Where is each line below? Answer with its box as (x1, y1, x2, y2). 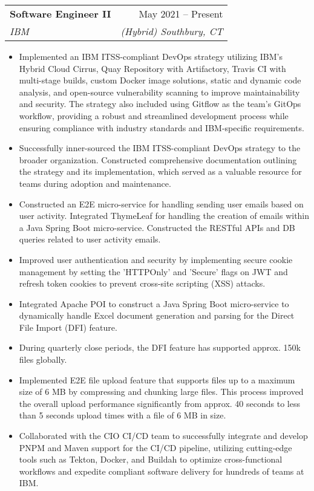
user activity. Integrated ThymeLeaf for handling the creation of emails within (19, 209, 310, 222)
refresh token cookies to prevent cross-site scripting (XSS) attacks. (19, 277, 266, 290)
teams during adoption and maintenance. (19, 177, 171, 189)
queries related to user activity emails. (19, 233, 161, 245)
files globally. (19, 353, 67, 366)
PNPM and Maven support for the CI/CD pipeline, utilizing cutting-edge (19, 441, 292, 454)
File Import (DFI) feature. (19, 320, 117, 333)
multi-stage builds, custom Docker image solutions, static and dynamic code (19, 74, 301, 86)
